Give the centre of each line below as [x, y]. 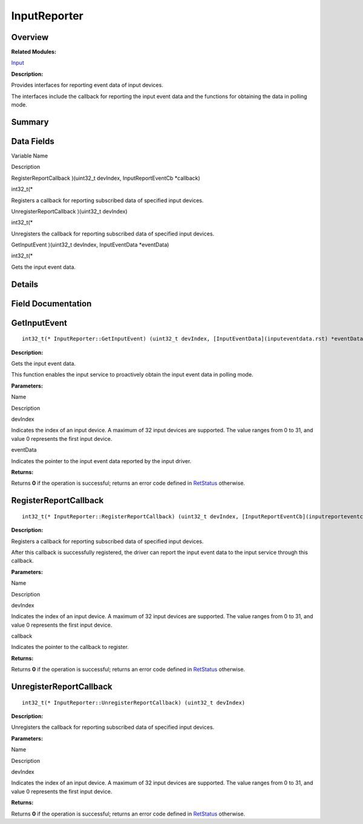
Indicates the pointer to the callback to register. [70, 647]
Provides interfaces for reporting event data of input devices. [87, 85]
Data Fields [33, 141]
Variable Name [30, 156]
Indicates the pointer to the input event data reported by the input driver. [101, 461]
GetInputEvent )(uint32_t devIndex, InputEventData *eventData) [90, 245]
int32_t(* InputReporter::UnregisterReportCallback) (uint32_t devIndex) [134, 703]
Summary [30, 122]
